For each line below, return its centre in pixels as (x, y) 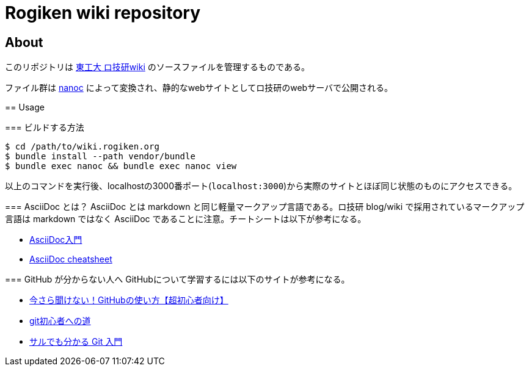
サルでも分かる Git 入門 (76, 342)
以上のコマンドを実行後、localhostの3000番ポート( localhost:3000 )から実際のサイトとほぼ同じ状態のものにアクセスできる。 (261, 186)
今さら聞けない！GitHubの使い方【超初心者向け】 (129, 300)
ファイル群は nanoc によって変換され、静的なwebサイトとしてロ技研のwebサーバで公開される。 (199, 88)
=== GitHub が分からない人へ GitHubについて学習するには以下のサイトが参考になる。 (177, 279)
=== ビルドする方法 (45, 128)
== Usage (25, 107)
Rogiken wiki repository (103, 13)
